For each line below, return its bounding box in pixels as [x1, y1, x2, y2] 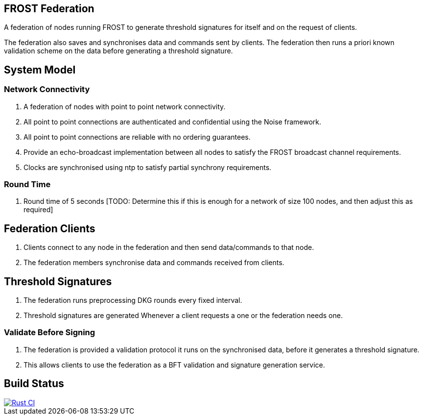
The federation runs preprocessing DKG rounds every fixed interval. [23, 296, 242, 305]
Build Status [4, 377, 64, 390]
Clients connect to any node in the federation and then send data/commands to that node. [23, 243, 314, 252]
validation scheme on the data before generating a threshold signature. [4, 47, 233, 55]
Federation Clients [4, 222, 95, 235]
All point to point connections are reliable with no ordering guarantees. [23, 132, 251, 141]
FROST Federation [4, 2, 94, 15]
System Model [4, 63, 76, 76]
